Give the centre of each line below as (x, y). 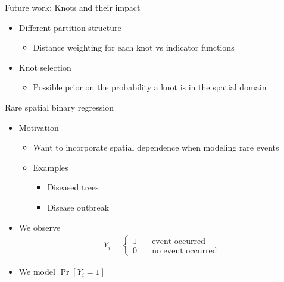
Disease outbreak (78, 207)
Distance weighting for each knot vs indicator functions (134, 47)
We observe (40, 227)
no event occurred (185, 251)
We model (37, 272)
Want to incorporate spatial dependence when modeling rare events (156, 147)
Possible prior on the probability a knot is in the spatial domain (150, 87)
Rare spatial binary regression (59, 107)
